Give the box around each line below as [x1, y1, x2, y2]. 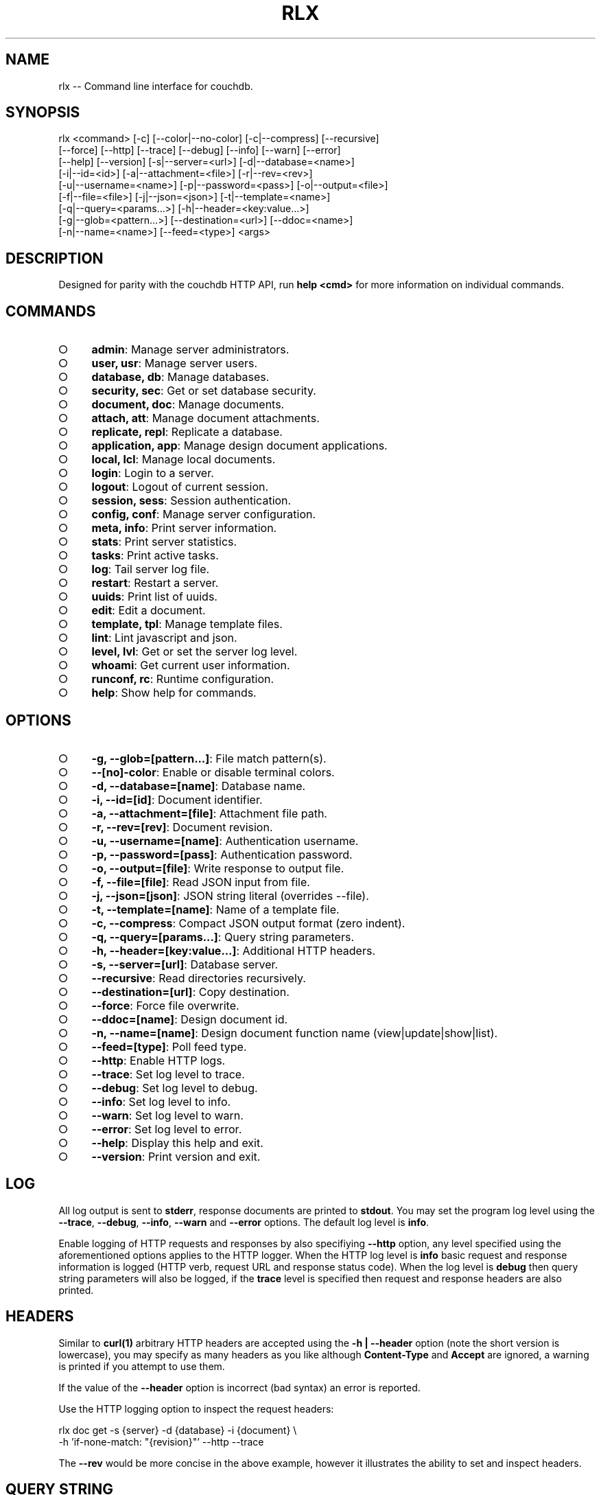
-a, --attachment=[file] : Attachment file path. [91, 806, 327, 820]
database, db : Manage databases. [91, 370, 270, 384]
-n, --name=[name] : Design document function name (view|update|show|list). [91, 1025, 498, 1040]
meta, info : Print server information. [91, 521, 277, 535]
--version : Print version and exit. [91, 1149, 261, 1163]
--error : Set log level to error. [91, 1122, 242, 1136]
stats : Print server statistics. [91, 535, 237, 549]
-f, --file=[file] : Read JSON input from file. [91, 874, 310, 889]
